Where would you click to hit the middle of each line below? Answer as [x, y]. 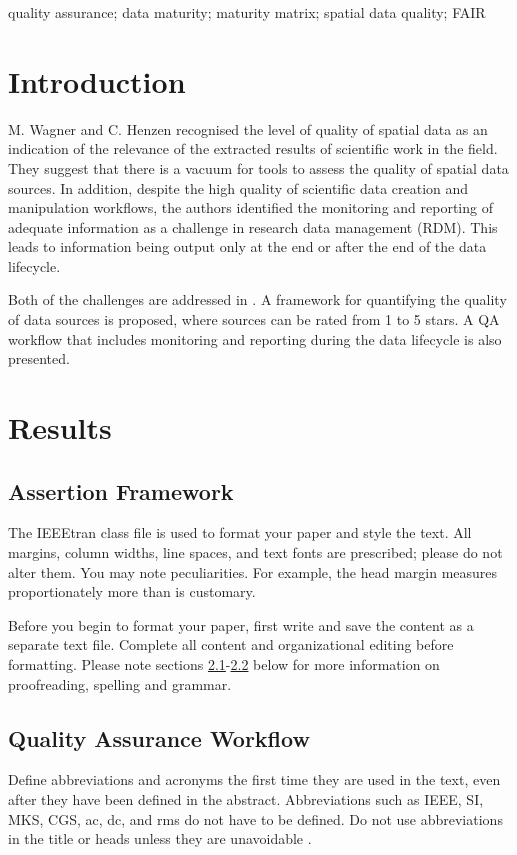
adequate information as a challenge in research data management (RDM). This [253, 226]
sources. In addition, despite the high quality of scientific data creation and [238, 187]
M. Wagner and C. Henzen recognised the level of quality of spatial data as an [248, 128]
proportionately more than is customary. [132, 591]
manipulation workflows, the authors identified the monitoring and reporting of [250, 207]
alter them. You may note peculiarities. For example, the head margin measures [253, 571]
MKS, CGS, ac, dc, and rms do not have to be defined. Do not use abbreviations [255, 818]
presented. [39, 358]
